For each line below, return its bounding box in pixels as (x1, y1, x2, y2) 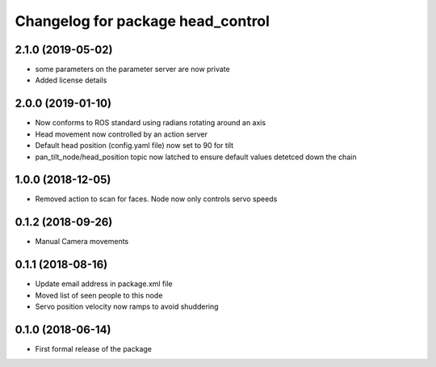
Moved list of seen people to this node (35, 290, 163, 300)
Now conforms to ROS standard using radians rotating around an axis (35, 118, 266, 128)
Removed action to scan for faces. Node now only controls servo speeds (35, 194, 278, 204)
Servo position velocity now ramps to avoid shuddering (35, 302, 219, 311)
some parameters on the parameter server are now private (35, 65, 230, 74)
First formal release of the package (35, 344, 153, 353)
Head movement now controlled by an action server (35, 129, 208, 139)
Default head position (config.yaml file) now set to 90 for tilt (35, 141, 234, 150)
